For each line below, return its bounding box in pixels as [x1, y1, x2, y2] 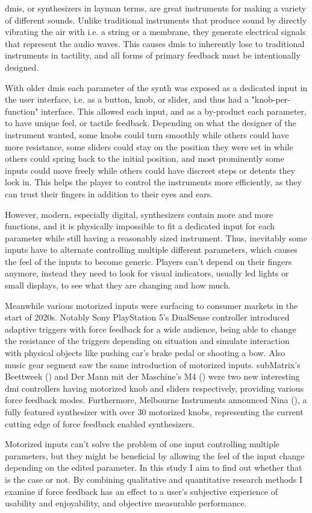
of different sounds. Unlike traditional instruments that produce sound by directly [5, 13, 307, 26]
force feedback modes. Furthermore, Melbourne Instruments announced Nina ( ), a [5, 394, 307, 406]
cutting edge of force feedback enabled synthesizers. [5, 417, 195, 430]
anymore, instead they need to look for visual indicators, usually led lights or [5, 267, 289, 279]
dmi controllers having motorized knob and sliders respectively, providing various [5, 381, 304, 394]
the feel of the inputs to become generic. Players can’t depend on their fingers [5, 255, 292, 267]
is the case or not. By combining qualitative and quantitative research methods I [5, 473, 303, 485]
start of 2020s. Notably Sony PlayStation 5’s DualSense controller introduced [5, 311, 290, 323]
